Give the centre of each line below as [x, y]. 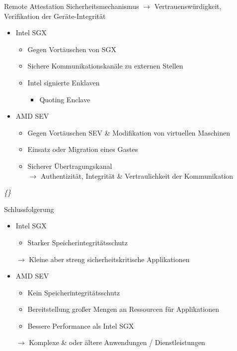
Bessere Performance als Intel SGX [81, 325]
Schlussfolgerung [29, 209]
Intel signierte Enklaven [64, 82]
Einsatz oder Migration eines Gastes [83, 149]
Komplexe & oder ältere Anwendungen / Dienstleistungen [117, 342]
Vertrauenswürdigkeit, [188, 6]
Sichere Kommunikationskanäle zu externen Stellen [105, 66]
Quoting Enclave [65, 99]
